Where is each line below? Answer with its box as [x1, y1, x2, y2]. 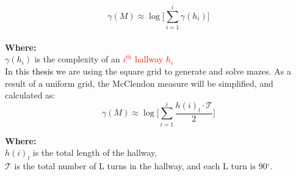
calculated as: [5, 89, 56, 101]
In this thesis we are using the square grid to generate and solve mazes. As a [5, 64, 291, 77]
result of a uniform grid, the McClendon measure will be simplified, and [5, 76, 273, 89]
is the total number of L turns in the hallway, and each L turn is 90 [14, 159, 267, 172]
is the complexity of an [34, 53, 120, 65]
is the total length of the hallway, [32, 146, 157, 159]
